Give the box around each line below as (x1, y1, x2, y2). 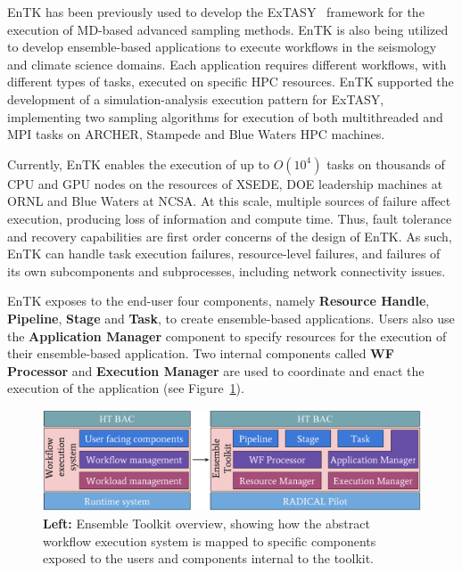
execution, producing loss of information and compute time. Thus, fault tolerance (7, 209, 452, 227)
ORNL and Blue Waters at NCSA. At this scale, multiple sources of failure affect (7, 192, 451, 210)
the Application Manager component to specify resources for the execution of (7, 326, 447, 345)
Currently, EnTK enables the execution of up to (7, 154, 269, 173)
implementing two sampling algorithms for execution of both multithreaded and (7, 107, 443, 126)
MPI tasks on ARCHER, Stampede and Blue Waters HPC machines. (7, 125, 385, 143)
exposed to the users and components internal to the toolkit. (43, 549, 374, 568)
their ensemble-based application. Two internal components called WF (7, 344, 394, 363)
